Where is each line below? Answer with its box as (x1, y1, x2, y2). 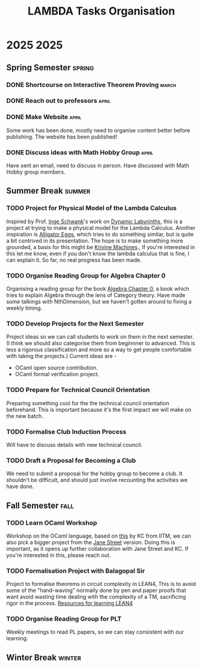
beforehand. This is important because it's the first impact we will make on (6, 406, 192, 413)
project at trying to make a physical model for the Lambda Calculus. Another (6, 224, 196, 231)
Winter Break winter (6, 652, 81, 663)
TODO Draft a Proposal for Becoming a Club (6, 456, 136, 464)
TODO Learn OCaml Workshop (6, 518, 98, 527)
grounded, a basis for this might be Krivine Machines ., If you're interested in (6, 243, 195, 250)
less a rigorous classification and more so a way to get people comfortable (6, 346, 192, 353)
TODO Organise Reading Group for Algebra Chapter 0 (6, 271, 166, 279)
